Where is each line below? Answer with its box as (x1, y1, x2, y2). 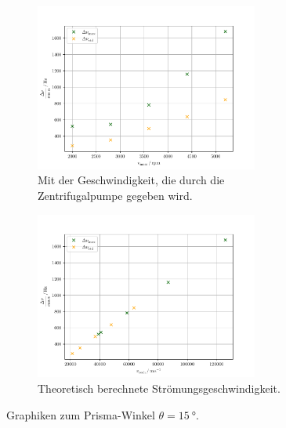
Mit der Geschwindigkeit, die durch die (38, 172, 225, 188)
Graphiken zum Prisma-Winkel (6, 406, 155, 423)
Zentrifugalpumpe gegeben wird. (38, 187, 193, 204)
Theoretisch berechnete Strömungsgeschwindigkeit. (38, 380, 281, 397)
